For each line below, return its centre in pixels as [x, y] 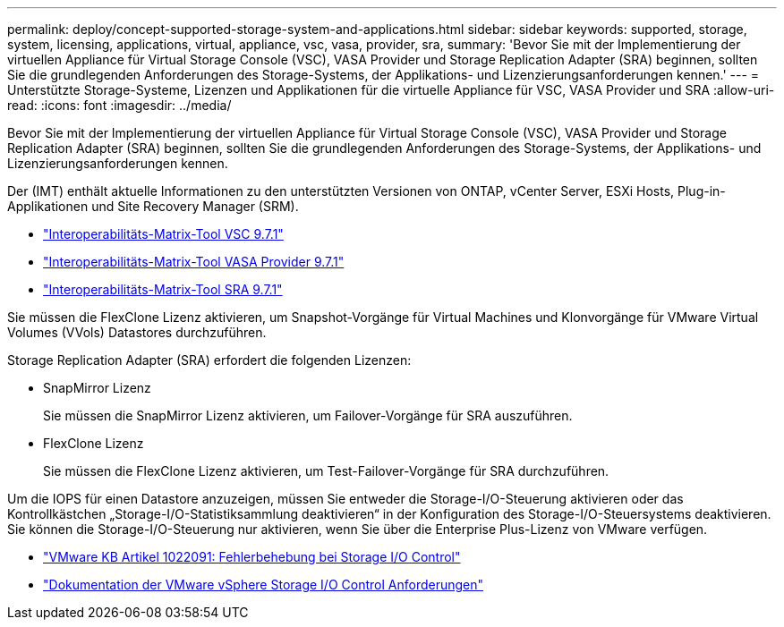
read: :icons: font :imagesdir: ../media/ [119, 105]
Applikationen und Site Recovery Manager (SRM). [153, 206]
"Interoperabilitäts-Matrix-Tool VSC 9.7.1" [163, 234]
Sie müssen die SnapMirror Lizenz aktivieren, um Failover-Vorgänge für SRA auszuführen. [308, 415]
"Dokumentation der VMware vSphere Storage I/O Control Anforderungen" [264, 585]
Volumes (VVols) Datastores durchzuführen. [137, 332]
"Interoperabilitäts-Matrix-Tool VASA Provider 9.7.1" [194, 262]
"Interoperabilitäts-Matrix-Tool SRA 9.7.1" [163, 289]
